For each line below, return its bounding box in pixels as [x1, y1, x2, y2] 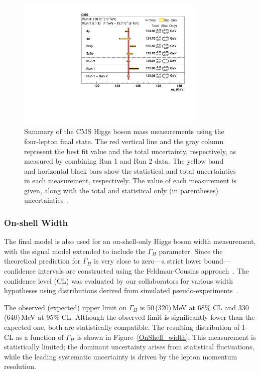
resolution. [4, 361, 36, 371]
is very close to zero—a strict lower [94, 256, 202, 266]
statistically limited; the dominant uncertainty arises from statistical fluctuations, [4, 341, 254, 352]
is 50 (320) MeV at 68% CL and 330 [140, 302, 249, 312]
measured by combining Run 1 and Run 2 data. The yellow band [24, 156, 224, 166]
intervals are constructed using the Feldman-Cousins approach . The [38, 266, 249, 276]
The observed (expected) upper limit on [4, 302, 126, 312]
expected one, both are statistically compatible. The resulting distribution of [4, 322, 240, 332]
